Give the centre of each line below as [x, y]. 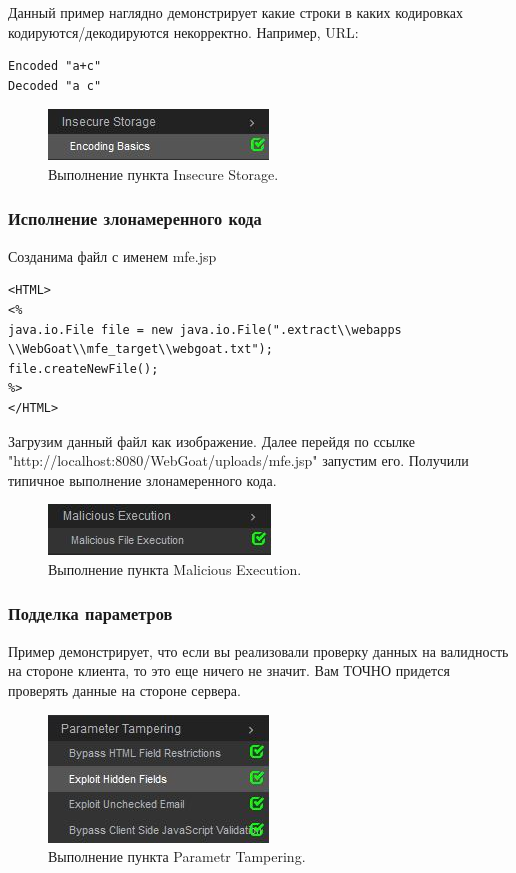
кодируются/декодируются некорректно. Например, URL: [183, 31]
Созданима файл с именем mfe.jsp [112, 255]
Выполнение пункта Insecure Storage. [163, 173]
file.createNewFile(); [83, 368]
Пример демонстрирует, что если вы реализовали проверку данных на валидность [258, 650]
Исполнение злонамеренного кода [135, 218]
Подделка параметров [90, 613]
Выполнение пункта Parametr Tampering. [177, 856]
